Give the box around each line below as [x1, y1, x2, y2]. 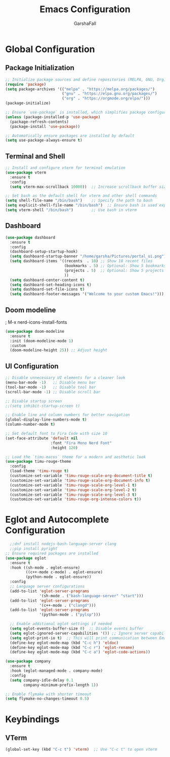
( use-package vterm [5, 170, 47, 175]
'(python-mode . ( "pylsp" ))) [39, 612, 101, 617]
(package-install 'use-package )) [10, 124, 80, 129]
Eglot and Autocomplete [5, 514, 109, 526]
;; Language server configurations [10, 584, 85, 589]
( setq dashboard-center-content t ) [10, 278, 85, 283]
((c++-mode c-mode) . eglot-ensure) [25, 570, 103, 575]
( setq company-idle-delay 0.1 [10, 677, 73, 683]
